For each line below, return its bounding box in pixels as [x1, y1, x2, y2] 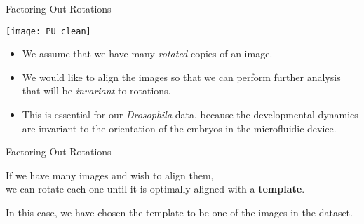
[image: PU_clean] [6, 26, 91, 36]
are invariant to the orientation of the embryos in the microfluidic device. [22, 120, 337, 135]
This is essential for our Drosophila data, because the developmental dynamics [22, 107, 358, 122]
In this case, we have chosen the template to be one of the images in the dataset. [6, 205, 353, 219]
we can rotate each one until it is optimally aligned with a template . [6, 181, 305, 196]
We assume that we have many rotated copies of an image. [22, 46, 273, 61]
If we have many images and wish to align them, [6, 167, 214, 182]
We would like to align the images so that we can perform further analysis [22, 69, 341, 84]
